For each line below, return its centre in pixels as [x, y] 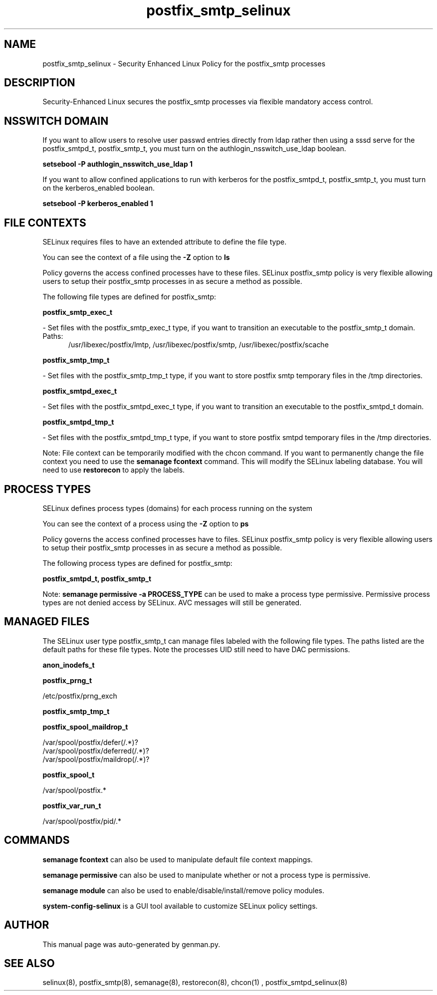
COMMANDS [37, 840]
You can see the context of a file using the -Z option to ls [136, 257]
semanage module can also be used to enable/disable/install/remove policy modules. [184, 890]
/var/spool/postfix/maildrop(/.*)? [96, 759]
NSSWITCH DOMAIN [56, 121]
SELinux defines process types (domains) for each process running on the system [178, 508]
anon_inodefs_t [69, 665]
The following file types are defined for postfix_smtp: [129, 297]
